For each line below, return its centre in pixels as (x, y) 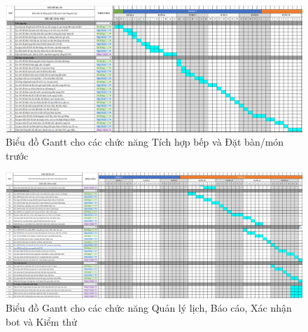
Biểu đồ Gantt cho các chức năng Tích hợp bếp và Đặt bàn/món (145, 142)
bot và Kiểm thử (41, 321)
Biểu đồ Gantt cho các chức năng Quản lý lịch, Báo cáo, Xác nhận (149, 308)
